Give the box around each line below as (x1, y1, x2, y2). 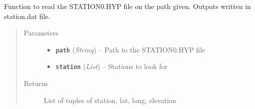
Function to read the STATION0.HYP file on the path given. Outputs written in (4, 1, 251, 11)
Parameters (23, 27, 58, 38)
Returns (23, 78, 48, 88)
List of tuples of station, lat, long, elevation (43, 94, 177, 105)
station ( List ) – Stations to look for (55, 61, 168, 71)
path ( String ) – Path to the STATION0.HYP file (55, 44, 205, 54)
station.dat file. (4, 10, 50, 21)
